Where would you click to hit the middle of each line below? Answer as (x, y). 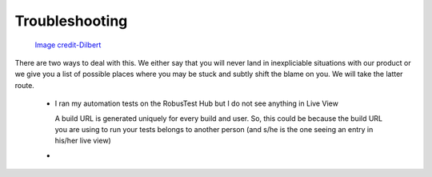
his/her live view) (83, 141)
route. (25, 85)
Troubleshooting (71, 21)
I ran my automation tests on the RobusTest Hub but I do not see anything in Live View (197, 103)
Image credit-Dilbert (68, 45)
